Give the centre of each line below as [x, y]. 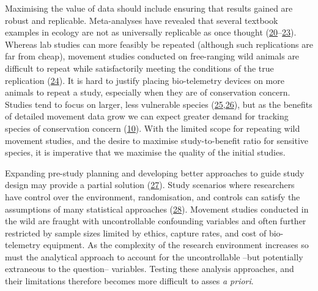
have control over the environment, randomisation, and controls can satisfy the [153, 196]
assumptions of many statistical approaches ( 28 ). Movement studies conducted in [157, 209]
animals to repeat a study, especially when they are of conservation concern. [148, 92]
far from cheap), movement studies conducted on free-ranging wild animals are [152, 56]
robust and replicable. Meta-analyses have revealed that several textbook [142, 20]
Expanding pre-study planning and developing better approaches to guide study [155, 172]
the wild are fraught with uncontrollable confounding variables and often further [156, 221]
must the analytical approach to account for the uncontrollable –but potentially [154, 256]
